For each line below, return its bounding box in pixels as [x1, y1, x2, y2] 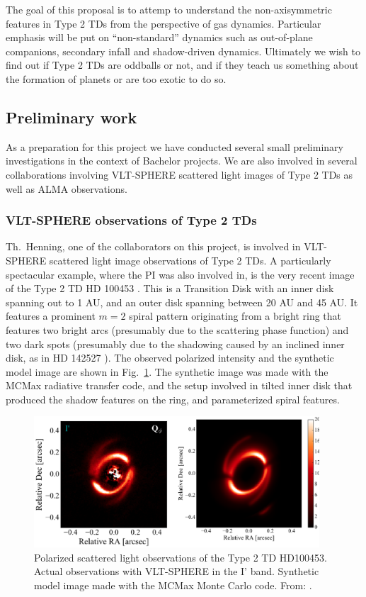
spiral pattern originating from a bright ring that [129, 308, 342, 323]
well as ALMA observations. [6, 181, 127, 196]
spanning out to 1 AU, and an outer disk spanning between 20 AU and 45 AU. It [6, 294, 358, 309]
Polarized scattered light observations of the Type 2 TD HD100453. [34, 549, 327, 564]
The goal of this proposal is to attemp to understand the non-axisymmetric [6, 2, 332, 16]
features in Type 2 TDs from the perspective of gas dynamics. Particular [6, 16, 321, 30]
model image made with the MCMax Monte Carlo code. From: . [34, 577, 312, 592]
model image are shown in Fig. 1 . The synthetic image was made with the [6, 364, 328, 379]
